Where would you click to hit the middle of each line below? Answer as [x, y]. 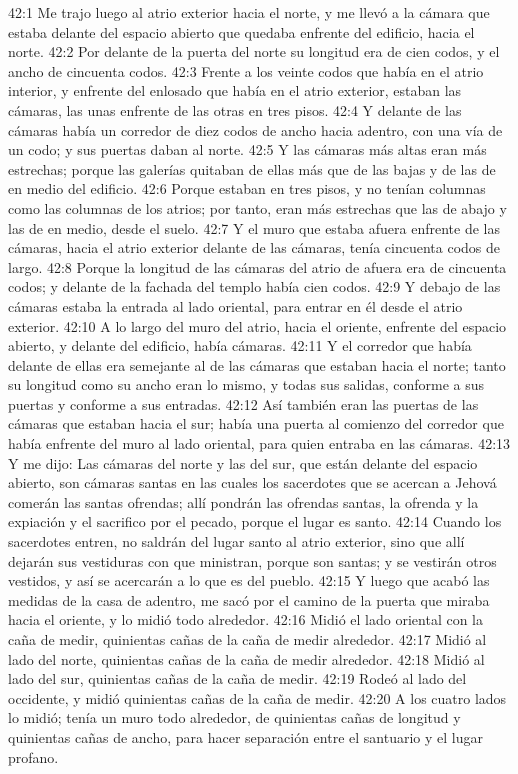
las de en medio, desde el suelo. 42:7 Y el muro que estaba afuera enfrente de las [254, 227]
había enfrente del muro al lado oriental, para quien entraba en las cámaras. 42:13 [259, 443]
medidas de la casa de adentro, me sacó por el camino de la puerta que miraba [249, 599]
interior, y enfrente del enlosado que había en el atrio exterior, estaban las [235, 90]
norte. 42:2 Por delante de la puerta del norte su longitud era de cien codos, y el [254, 51]
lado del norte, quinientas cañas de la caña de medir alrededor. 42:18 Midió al [246, 658]
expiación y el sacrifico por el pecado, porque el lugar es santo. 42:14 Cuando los [255, 521]
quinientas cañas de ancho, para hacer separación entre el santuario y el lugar [245, 736]
